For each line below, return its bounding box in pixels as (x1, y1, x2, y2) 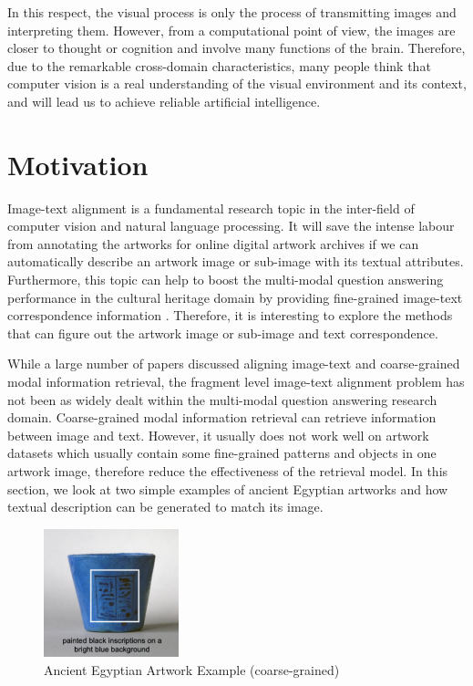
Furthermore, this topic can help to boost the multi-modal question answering (7, 270, 444, 289)
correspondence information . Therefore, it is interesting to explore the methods (7, 306, 453, 325)
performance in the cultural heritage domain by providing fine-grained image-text (7, 287, 463, 307)
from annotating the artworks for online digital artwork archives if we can (7, 234, 419, 253)
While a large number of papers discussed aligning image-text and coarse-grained (7, 354, 460, 373)
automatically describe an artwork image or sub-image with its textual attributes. (7, 252, 464, 271)
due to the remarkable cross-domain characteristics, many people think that (7, 56, 431, 75)
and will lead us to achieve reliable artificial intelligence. (7, 91, 321, 110)
